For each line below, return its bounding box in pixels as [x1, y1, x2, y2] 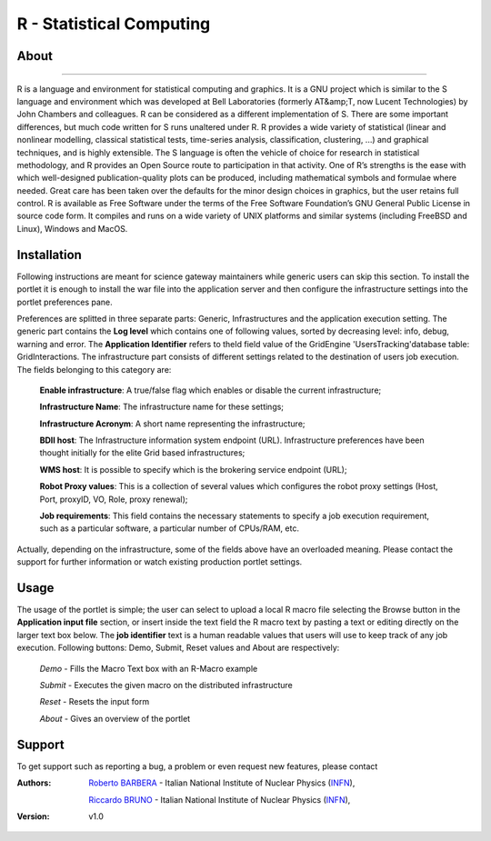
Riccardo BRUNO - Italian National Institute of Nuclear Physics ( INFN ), [88, 794, 351, 805]
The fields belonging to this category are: [16, 364, 172, 375]
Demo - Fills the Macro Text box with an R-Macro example [39, 663, 258, 674]
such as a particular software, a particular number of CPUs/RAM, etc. [39, 523, 300, 534]
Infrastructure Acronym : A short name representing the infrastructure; [39, 418, 306, 429]
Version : [16, 810, 50, 822]
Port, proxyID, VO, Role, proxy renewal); [39, 494, 188, 505]
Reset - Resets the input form [39, 696, 150, 707]
